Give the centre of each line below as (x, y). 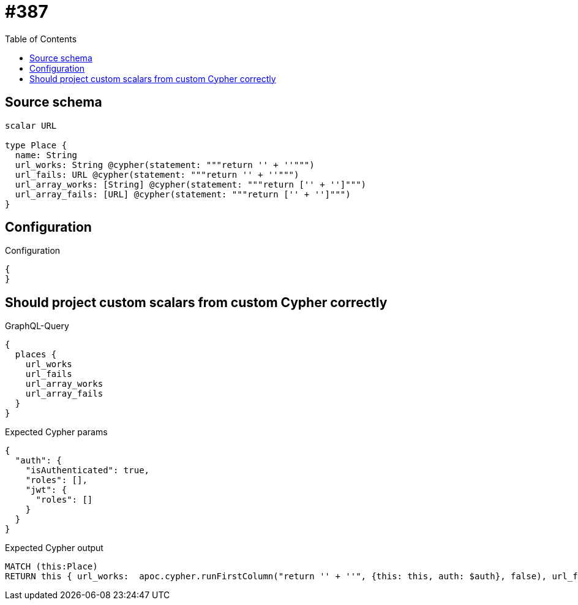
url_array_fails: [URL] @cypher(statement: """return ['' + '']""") (183, 194)
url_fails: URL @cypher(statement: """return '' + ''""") (157, 174)
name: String (46, 155)
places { (36, 355)
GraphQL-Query (37, 326)
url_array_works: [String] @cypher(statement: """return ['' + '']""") (191, 184)
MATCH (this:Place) (51, 567)
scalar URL (31, 125)
